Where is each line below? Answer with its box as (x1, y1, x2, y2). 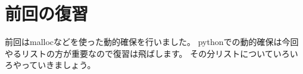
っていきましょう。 (21, 59, 96, 71)
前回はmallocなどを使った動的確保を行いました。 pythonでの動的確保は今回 (5, 36, 299, 48)
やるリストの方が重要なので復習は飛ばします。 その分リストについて (5, 47, 273, 59)
